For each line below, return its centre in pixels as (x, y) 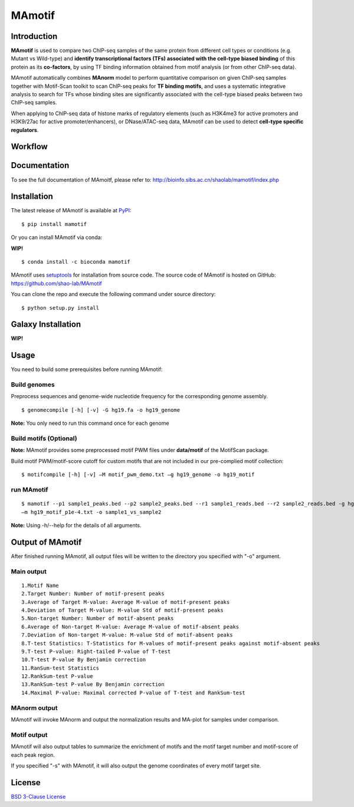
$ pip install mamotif (54, 224)
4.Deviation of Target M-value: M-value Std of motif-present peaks (122, 610)
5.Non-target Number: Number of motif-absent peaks (98, 619)
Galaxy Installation (46, 324)
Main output (29, 571)
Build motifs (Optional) (44, 438)
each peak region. (33, 754)
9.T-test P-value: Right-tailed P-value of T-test (96, 651)
